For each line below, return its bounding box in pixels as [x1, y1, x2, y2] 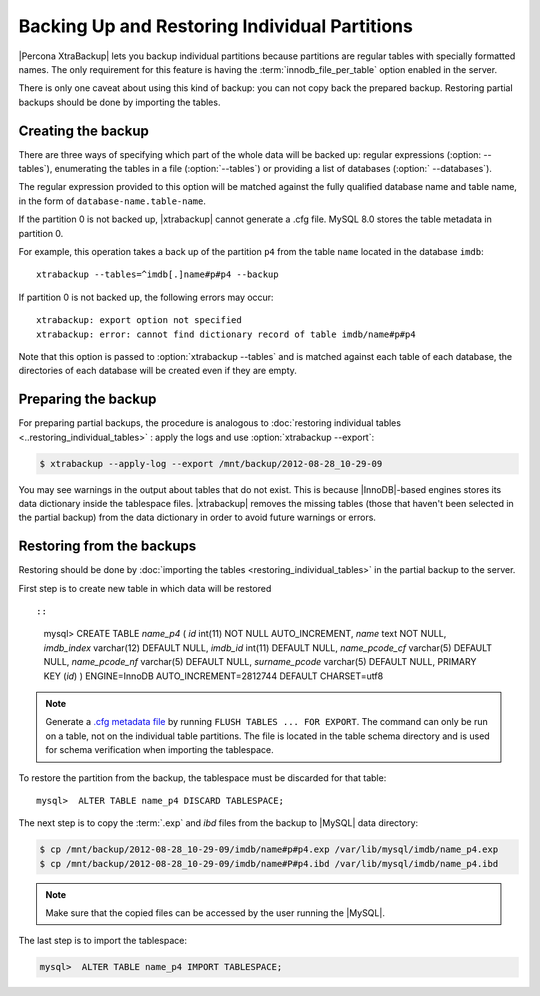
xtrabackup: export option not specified [36, 315, 242, 326]
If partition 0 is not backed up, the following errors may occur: [18, 291, 274, 303]
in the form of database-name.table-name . [18, 195, 207, 207]
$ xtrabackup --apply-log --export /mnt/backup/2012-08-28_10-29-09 [39, 458, 383, 469]
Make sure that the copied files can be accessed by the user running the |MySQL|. [45, 907, 385, 919]
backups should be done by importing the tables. [18, 96, 221, 108]
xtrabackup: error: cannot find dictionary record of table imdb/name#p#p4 [36, 328, 416, 340]
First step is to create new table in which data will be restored [18, 582, 272, 594]
